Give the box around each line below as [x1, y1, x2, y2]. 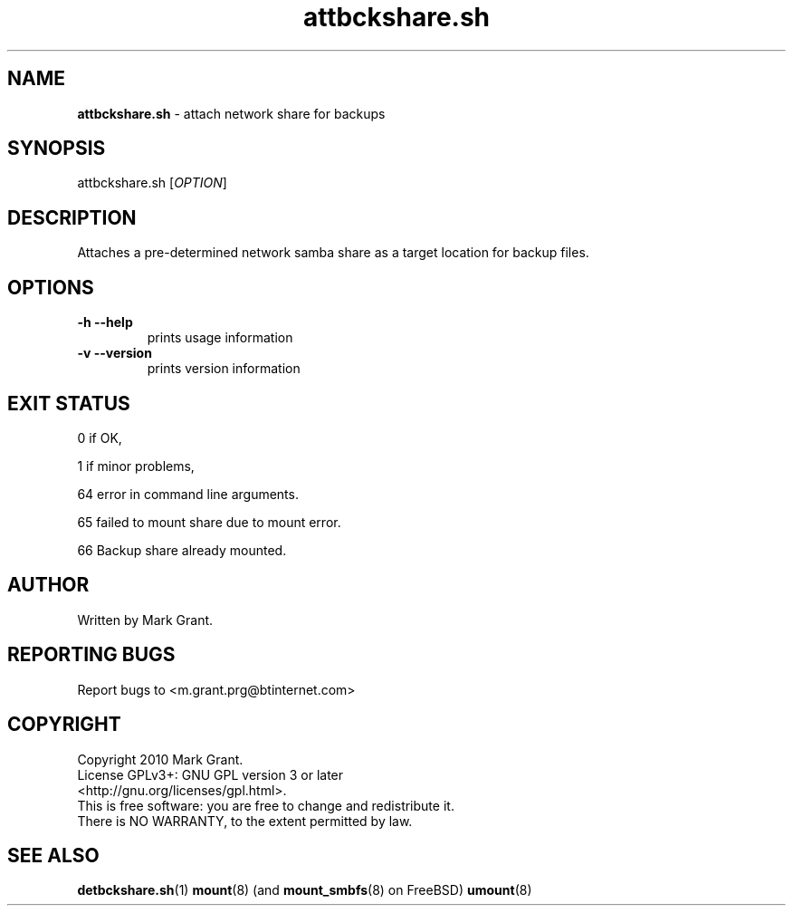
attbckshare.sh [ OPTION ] [77, 175, 227, 191]
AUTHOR [7, 573, 90, 597]
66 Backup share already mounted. [77, 542, 287, 558]
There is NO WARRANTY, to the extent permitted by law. [77, 812, 413, 829]
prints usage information [147, 330, 293, 346]
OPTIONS [7, 275, 94, 299]
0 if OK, [77, 429, 122, 446]
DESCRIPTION [7, 206, 137, 229]
